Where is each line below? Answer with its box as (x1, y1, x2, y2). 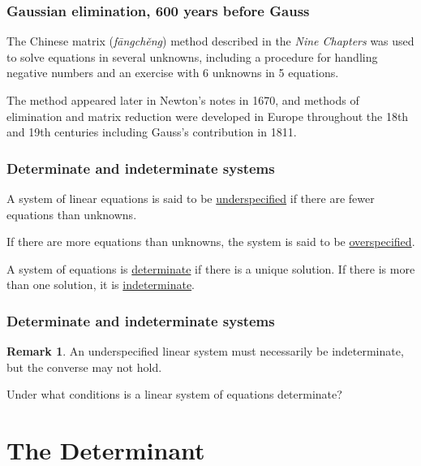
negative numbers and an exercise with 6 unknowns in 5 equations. (6, 64, 339, 81)
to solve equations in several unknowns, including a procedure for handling (6, 48, 378, 65)
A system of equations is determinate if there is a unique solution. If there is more (6, 260, 415, 277)
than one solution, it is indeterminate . (6, 276, 195, 293)
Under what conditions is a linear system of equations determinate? (6, 386, 342, 403)
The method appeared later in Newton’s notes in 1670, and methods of (6, 92, 359, 108)
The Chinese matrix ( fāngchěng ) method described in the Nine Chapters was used (6, 32, 415, 50)
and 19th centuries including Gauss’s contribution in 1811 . (6, 123, 297, 140)
